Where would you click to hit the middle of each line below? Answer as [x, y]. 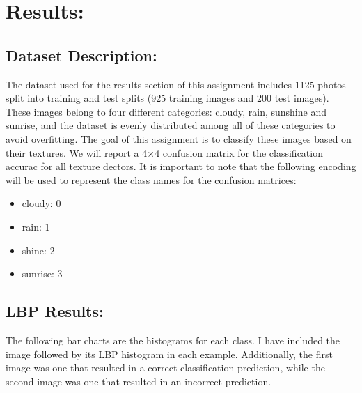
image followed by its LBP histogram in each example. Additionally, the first [169, 354]
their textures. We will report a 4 [77, 152]
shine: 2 [38, 250]
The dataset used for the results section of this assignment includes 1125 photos [176, 84]
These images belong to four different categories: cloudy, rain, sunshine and [166, 111]
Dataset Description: [81, 55]
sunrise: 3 [42, 273]
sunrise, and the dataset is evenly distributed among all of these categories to [171, 125]
